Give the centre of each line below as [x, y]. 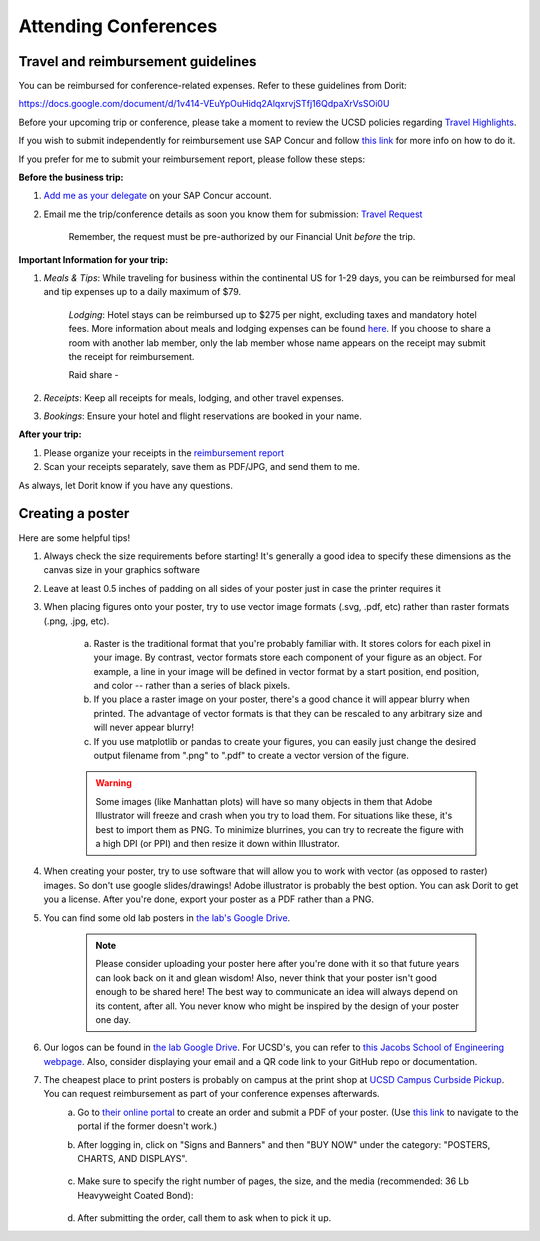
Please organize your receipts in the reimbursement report [164, 452]
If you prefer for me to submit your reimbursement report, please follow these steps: [191, 159]
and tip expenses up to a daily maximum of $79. [142, 292]
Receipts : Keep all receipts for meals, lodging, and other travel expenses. [194, 397]
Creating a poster [74, 513]
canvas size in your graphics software [121, 570]
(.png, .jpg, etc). [76, 621]
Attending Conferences [118, 26]
